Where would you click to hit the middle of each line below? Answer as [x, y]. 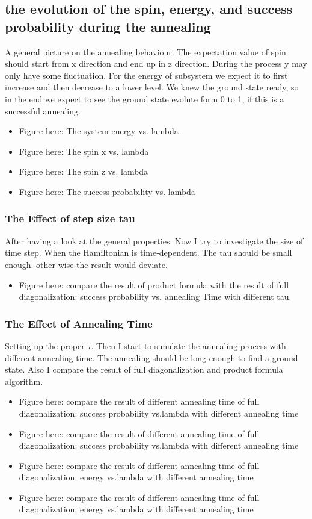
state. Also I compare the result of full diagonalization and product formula [144, 369]
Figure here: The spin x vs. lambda [84, 151]
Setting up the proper [45, 345]
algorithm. [24, 381]
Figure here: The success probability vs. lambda [107, 191]
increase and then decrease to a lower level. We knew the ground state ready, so [152, 87]
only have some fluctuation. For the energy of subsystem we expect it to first [146, 75]
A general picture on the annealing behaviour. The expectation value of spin [145, 51]
